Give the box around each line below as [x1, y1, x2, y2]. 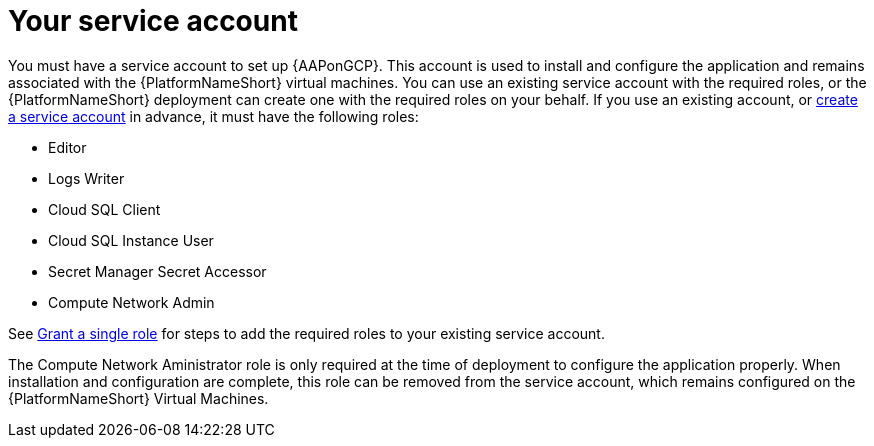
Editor [48, 138, 87, 156]
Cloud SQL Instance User [48, 231, 214, 249]
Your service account [8, 4, 298, 38]
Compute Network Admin [48, 293, 215, 311]
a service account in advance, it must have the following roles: [8, 107, 419, 125]
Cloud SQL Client [48, 200, 161, 218]
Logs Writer [48, 169, 125, 187]
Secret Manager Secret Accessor [48, 262, 267, 280]
